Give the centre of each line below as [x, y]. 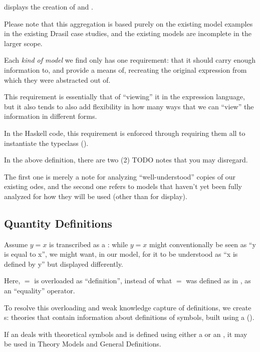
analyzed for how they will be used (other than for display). [96, 196]
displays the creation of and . [49, 7]
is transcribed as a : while [89, 244]
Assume [16, 244]
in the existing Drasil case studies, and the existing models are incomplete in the [128, 33]
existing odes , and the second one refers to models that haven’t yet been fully [123, 186]
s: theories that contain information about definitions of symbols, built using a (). [129, 317]
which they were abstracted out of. [57, 79]
